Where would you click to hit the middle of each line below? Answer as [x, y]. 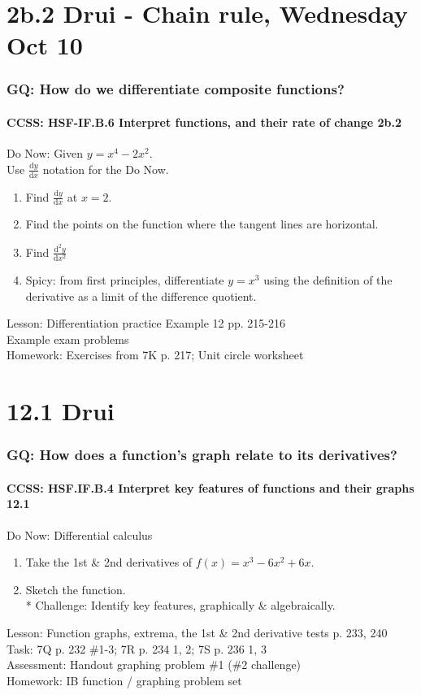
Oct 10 [45, 45]
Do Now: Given [45, 153]
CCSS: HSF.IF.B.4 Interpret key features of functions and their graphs [210, 487]
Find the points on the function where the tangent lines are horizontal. [202, 224]
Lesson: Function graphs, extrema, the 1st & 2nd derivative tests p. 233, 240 [197, 633]
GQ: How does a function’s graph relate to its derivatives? [202, 455]
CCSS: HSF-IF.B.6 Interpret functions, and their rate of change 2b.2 [204, 122]
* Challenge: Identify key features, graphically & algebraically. [180, 605]
